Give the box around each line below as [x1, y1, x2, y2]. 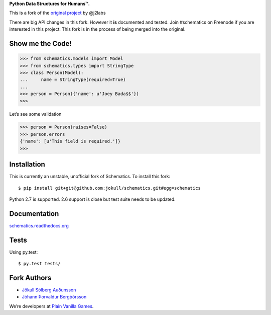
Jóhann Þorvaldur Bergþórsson [22, 294, 87, 300]
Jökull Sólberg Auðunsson [22, 287, 76, 293]
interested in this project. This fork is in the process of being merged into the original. [9, 26, 186, 32]
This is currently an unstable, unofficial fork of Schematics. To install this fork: [9, 174, 171, 180]
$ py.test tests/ [18, 261, 61, 267]
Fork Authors [9, 273, 52, 282]
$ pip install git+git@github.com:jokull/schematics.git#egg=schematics [18, 185, 201, 191]
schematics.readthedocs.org [9, 222, 69, 228]
